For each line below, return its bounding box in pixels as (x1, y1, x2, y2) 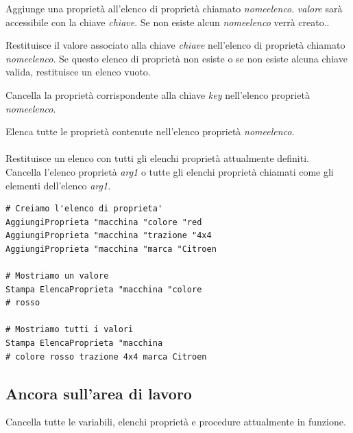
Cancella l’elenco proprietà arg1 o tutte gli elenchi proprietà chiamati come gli (5, 164, 334, 178)
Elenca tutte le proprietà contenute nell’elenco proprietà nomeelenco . (5, 124, 295, 139)
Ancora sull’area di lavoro (5, 382, 192, 403)
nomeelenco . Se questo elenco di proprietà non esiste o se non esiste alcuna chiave (5, 51, 348, 65)
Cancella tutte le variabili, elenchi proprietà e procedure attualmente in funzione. (5, 414, 346, 429)
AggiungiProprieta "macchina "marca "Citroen (5, 244, 217, 254)
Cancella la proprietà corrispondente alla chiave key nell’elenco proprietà (5, 87, 310, 102)
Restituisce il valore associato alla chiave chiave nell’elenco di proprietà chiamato (5, 38, 345, 52)
